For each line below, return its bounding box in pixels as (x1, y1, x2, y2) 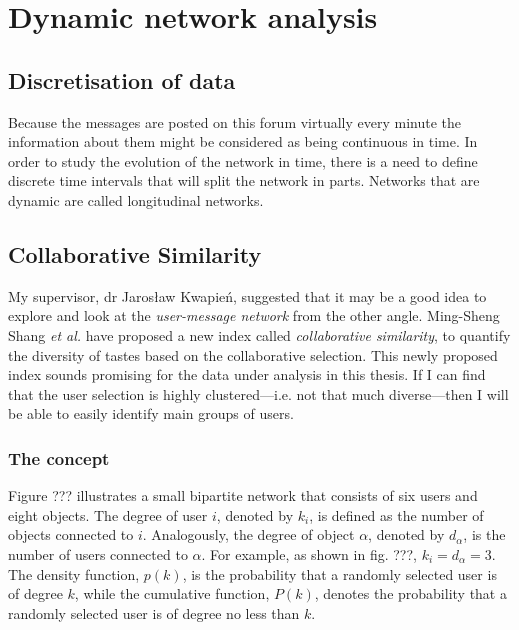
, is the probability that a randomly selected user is (182, 563, 497, 584)
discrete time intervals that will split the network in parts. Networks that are (8, 170, 480, 191)
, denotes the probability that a (314, 583, 507, 604)
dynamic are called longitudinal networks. (8, 189, 264, 210)
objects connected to (8, 524, 134, 545)
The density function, (8, 563, 140, 584)
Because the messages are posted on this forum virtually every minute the (8, 111, 462, 132)
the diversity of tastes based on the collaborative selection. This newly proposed (8, 344, 498, 365)
